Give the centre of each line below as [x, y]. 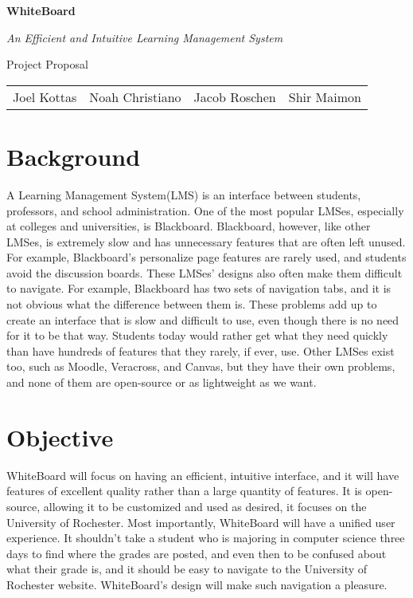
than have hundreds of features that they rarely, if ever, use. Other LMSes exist [201, 350]
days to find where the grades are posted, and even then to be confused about [197, 553]
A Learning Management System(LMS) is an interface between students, [184, 194]
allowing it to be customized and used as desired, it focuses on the [205, 506]
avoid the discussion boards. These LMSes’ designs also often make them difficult [205, 272]
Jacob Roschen [235, 96]
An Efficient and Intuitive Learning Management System [145, 37]
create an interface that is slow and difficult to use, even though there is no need [203, 319]
